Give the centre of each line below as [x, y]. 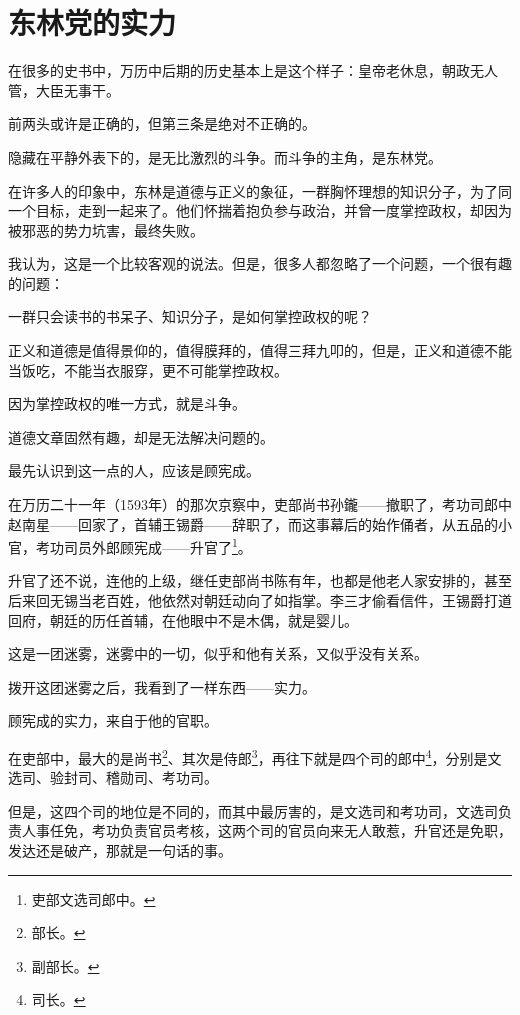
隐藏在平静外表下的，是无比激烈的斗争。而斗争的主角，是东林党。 [225, 156]
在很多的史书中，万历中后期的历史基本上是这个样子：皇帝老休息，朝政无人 [253, 70]
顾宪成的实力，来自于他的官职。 [113, 720]
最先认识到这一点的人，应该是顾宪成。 [134, 470]
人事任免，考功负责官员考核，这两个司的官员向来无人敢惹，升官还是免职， [266, 830]
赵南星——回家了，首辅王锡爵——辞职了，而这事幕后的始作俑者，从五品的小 [260, 523]
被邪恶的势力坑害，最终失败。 [106, 229]
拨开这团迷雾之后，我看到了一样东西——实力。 [162, 686]
